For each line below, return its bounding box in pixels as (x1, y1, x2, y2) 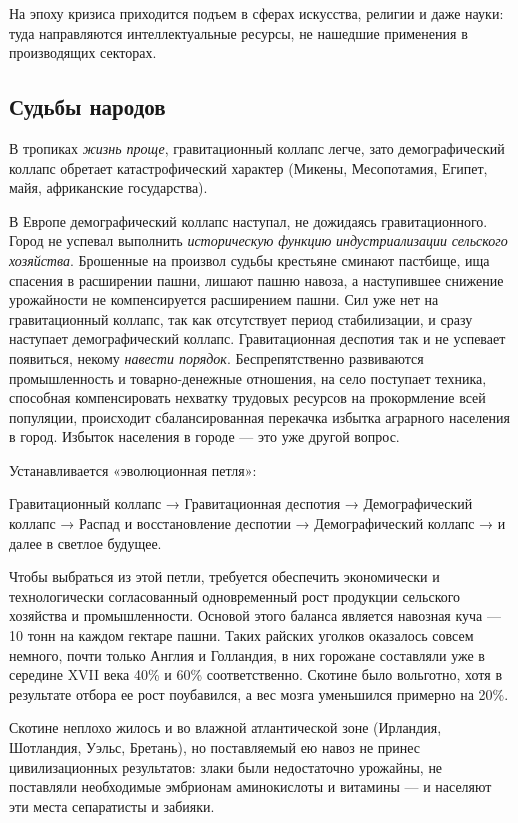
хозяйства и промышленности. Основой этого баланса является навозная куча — (9, 605, 501, 626)
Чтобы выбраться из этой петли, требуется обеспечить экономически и (9, 566, 440, 587)
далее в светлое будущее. (9, 532, 162, 553)
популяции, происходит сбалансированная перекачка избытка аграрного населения (9, 406, 510, 427)
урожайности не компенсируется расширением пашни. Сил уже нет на (9, 289, 439, 310)
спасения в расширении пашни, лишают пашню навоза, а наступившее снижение (9, 269, 504, 290)
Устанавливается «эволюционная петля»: (9, 459, 257, 480)
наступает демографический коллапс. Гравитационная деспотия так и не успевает (9, 328, 506, 349)
